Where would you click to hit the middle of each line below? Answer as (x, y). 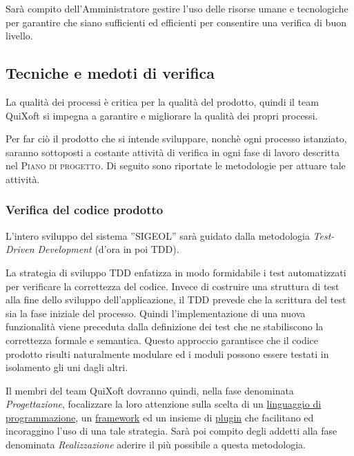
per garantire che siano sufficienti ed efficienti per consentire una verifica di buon (176, 22)
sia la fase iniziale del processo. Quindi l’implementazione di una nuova (156, 313)
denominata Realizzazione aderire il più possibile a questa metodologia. (156, 445)
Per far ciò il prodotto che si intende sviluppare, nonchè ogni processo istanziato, (176, 139)
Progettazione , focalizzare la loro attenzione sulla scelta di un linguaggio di (164, 404)
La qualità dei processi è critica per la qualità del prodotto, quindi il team (162, 101)
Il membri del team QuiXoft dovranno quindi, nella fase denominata (150, 390)
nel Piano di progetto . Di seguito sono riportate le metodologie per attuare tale (176, 165)
